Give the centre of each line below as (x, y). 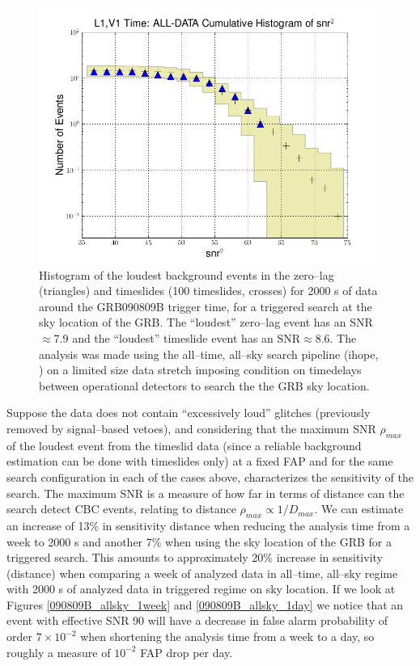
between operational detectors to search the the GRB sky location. (204, 385)
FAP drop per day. (187, 652)
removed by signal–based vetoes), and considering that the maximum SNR (191, 428)
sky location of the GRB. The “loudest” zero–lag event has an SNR (206, 322)
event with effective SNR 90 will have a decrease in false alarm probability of (197, 620)
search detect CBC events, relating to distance (121, 509)
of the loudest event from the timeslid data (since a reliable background (184, 445)
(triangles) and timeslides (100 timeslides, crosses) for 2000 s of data (208, 291)
